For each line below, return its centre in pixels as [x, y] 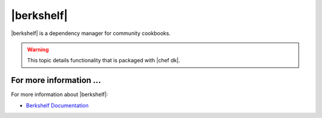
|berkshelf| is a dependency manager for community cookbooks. [91, 33]
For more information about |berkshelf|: [60, 94]
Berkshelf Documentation [57, 105]
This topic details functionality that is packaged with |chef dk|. [103, 60]
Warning [38, 49]
